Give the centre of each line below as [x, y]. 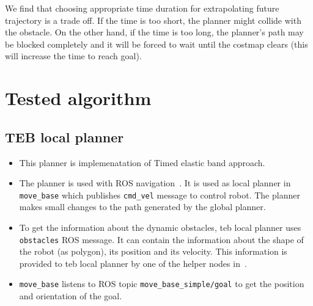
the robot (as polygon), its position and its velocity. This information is [153, 251]
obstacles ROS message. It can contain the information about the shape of [161, 239]
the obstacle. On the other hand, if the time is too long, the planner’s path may [154, 32]
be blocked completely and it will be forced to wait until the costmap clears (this [156, 44]
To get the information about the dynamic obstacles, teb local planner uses [160, 227]
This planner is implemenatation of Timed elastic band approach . [142, 162]
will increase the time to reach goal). [73, 56]
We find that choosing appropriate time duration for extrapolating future [142, 8]
